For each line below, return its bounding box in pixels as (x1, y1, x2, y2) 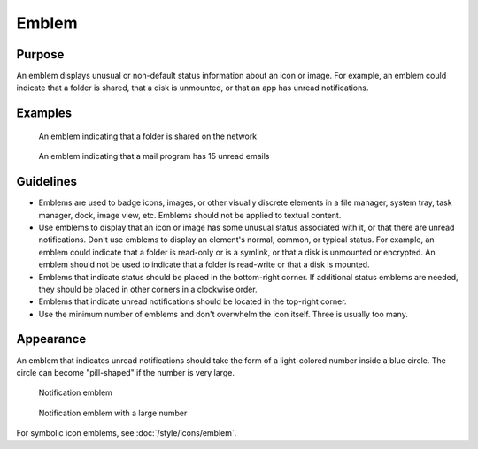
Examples (16, 106, 73, 121)
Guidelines (16, 174, 77, 189)
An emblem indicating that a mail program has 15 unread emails (38, 151, 270, 162)
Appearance (16, 331, 87, 346)
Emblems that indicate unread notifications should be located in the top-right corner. (38, 296, 347, 307)
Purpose (16, 47, 65, 62)
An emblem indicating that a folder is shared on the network (38, 131, 258, 141)
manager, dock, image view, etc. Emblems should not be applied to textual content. (38, 209, 342, 220)
